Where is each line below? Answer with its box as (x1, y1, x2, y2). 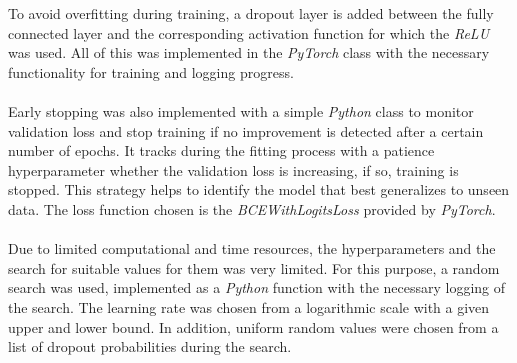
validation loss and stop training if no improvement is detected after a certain (8, 120, 484, 141)
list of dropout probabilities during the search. (8, 336, 292, 357)
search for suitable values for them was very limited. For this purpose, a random (8, 257, 500, 278)
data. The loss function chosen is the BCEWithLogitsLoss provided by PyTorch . (8, 198, 496, 219)
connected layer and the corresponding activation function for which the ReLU (8, 22, 490, 43)
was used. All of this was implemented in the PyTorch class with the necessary (8, 42, 490, 63)
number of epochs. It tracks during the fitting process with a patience (8, 140, 435, 161)
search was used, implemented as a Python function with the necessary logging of (8, 277, 506, 298)
